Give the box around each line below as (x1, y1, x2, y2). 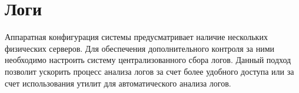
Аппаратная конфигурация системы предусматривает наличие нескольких (5, 31, 268, 43)
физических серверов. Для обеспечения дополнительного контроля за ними (5, 42, 275, 54)
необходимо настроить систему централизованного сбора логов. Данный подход (5, 54, 291, 66)
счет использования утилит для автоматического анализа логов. (5, 77, 231, 89)
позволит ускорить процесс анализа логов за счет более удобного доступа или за (5, 65, 294, 77)
